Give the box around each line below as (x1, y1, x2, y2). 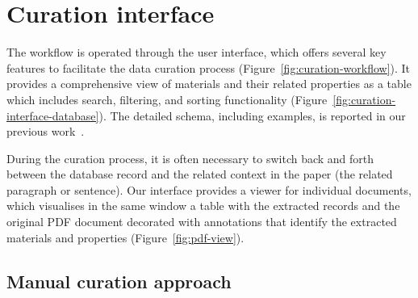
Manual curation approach (6, 268, 232, 293)
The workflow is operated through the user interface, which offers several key (6, 44, 387, 61)
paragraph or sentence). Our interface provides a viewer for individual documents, (6, 181, 412, 198)
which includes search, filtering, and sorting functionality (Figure (6, 90, 328, 107)
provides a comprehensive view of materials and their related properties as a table (6, 75, 412, 92)
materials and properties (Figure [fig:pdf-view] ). (6, 229, 245, 246)
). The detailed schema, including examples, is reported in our (98, 107, 406, 124)
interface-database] (6, 107, 99, 124)
